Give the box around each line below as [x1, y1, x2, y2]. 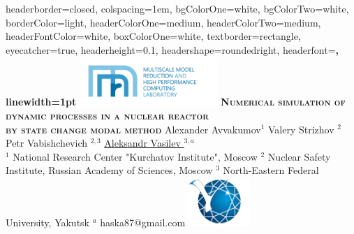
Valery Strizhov [267, 122, 334, 136]
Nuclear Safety [267, 149, 331, 163]
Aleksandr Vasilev [104, 136, 181, 150]
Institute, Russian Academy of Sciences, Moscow [6, 163, 213, 177]
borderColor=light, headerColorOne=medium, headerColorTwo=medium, [6, 15, 321, 29]
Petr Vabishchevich [6, 136, 87, 150]
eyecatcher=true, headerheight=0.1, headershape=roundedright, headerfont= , [6, 42, 339, 57]
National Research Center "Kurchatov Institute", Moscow [13, 149, 258, 163]
